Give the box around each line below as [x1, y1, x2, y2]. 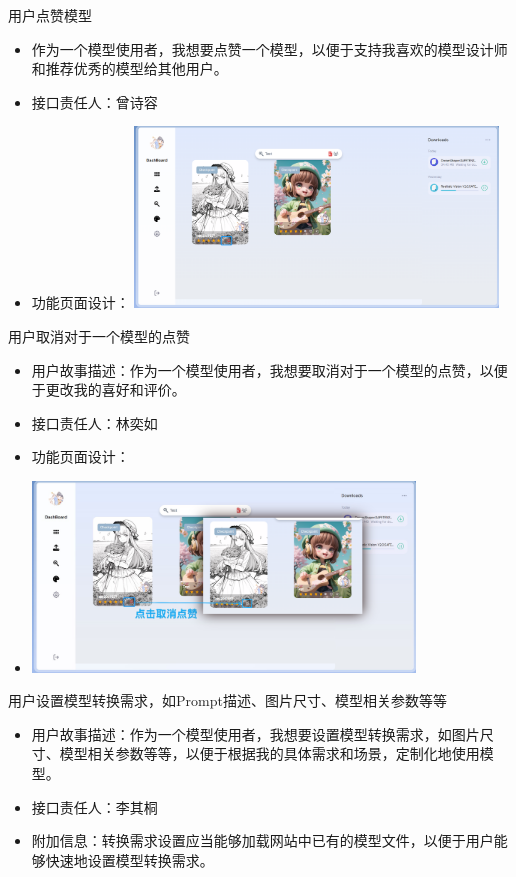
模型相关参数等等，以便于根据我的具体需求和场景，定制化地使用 [59, 743, 480, 764]
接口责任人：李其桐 [31, 796, 158, 817]
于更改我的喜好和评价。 [31, 379, 186, 400]
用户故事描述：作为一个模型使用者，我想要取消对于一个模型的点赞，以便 [31, 359, 508, 380]
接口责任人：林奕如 [31, 412, 158, 433]
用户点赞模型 [8, 5, 92, 25]
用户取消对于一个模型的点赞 [8, 326, 190, 346]
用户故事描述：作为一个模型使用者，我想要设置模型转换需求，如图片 [31, 723, 480, 744]
